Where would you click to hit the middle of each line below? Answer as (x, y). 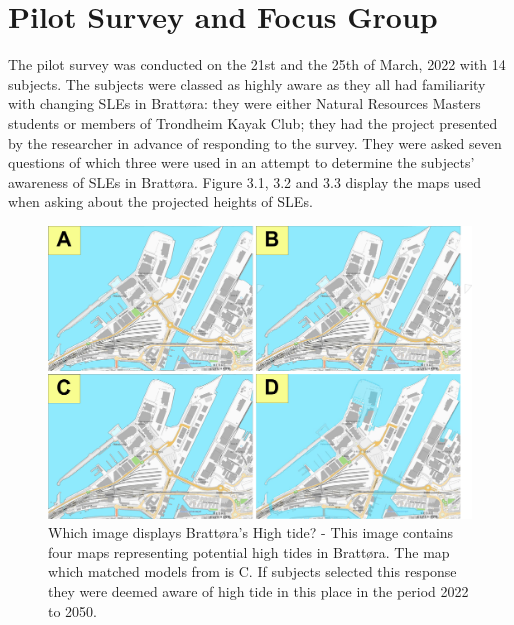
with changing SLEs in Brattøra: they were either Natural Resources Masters (244, 103)
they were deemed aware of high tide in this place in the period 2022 (258, 590)
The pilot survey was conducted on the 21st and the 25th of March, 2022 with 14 (257, 64)
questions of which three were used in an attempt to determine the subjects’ (241, 162)
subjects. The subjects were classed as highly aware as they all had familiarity (247, 83)
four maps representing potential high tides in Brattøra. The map (249, 551)
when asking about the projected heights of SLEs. (160, 201)
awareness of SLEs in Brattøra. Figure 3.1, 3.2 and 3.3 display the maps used (245, 181)
